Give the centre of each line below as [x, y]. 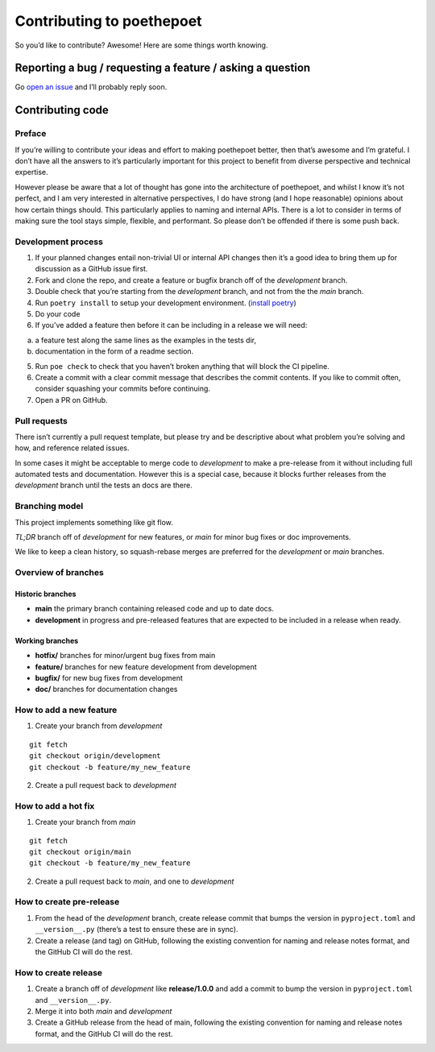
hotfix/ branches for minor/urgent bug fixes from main [125, 656]
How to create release [59, 972]
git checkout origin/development [95, 756]
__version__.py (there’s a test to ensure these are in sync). [137, 930]
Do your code [58, 314]
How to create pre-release [67, 902]
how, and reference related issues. [72, 448]
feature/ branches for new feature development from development [146, 667]
